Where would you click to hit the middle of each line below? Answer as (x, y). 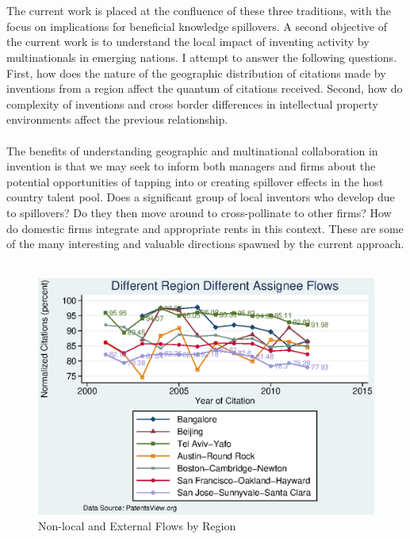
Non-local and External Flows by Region (137, 526)
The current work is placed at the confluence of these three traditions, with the (199, 11)
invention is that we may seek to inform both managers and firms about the (191, 166)
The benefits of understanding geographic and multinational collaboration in (192, 150)
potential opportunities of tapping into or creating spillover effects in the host (195, 181)
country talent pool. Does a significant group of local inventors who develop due (201, 197)
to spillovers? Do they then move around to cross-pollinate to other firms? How (199, 212)
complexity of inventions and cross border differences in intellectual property (192, 103)
